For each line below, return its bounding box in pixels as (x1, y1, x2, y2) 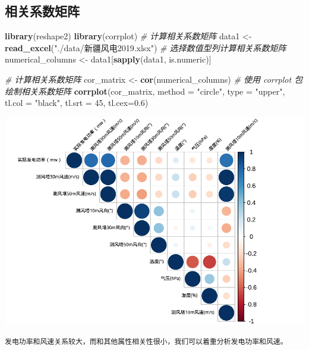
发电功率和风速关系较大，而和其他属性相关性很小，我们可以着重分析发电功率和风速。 (5, 337, 288, 346)
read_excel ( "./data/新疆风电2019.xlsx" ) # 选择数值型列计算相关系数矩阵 (5, 41, 286, 54)
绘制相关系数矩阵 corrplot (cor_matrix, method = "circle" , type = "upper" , (5, 85, 285, 97)
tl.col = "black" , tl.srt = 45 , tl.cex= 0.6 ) (5, 96, 149, 109)
